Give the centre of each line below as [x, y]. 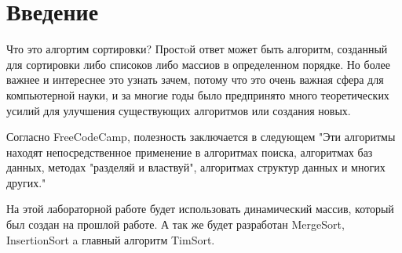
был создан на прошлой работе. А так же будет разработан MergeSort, [175, 224]
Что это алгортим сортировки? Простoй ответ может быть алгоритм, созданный [197, 49]
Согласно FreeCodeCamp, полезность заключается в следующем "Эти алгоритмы [201, 137]
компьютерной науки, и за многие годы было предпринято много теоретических [198, 94]
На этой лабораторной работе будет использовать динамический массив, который [200, 209]
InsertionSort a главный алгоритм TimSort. [111, 239]
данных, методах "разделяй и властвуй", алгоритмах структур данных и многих [196, 167]
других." [26, 182]
